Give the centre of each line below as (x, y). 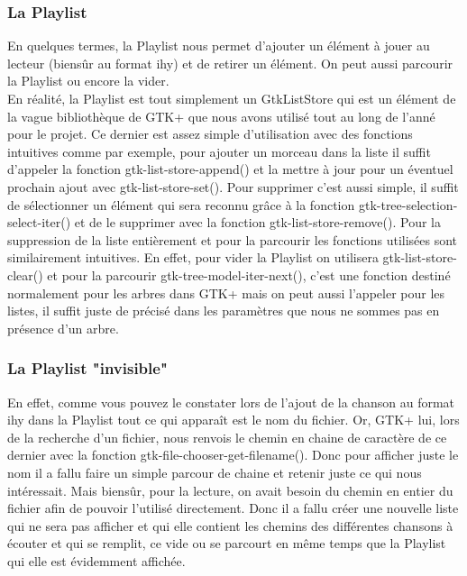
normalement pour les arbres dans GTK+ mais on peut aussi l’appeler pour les (226, 293)
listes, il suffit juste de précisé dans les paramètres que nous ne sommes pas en (224, 311)
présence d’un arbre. (63, 328)
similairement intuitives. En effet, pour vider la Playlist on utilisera (193, 257)
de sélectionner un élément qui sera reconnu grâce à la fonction (181, 204)
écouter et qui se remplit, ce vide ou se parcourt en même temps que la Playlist (227, 543)
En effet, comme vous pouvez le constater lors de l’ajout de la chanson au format (231, 402)
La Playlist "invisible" (87, 368)
